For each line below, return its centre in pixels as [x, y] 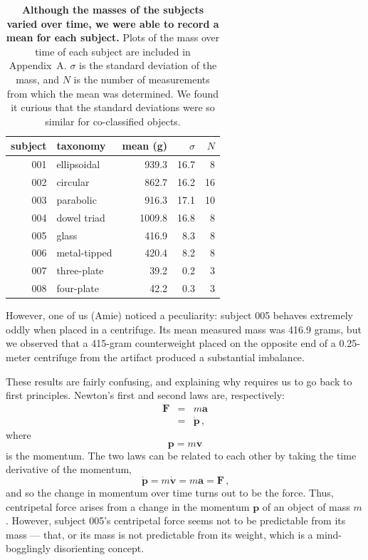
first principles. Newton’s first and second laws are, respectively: [145, 395]
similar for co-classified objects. [113, 121]
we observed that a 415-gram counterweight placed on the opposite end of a [171, 343]
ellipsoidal [78, 164]
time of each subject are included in [113, 51]
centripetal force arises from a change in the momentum [128, 506]
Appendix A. [38, 65]
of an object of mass [306, 506]
